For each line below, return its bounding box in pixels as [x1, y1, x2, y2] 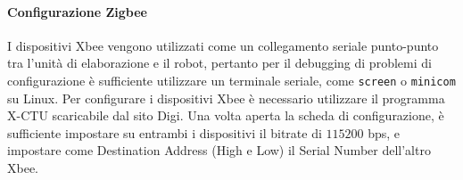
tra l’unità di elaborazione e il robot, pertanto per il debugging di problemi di [7, 53, 432, 72]
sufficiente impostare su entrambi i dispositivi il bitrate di [7, 123, 322, 142]
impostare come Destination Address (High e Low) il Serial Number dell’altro [7, 141, 431, 160]
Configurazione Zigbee [7, 2, 147, 20]
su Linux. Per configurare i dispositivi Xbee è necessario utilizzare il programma [7, 88, 445, 107]
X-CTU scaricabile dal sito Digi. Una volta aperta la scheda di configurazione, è [7, 106, 444, 125]
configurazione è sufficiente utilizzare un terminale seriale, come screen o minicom [7, 70, 456, 89]
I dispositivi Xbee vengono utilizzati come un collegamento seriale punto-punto [7, 36, 439, 54]
